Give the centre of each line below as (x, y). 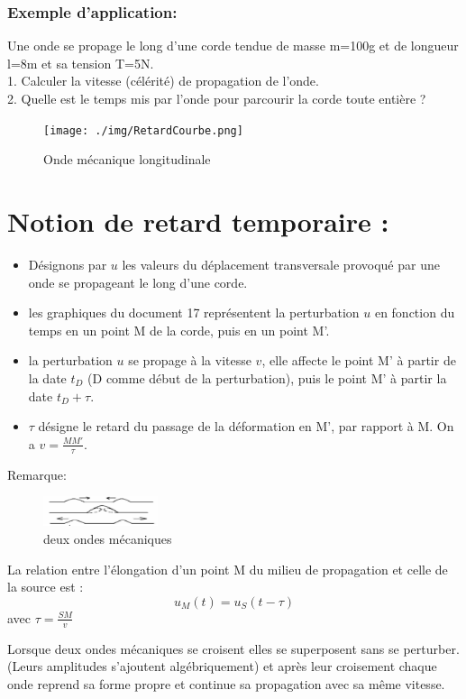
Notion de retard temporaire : (198, 221)
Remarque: (37, 474)
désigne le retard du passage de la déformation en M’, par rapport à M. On (246, 426)
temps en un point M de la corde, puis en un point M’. (179, 330)
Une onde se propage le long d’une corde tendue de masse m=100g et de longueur (233, 46)
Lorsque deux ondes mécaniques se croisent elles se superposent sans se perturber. (233, 648)
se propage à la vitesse (190, 360)
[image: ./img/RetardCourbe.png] (143, 130)
